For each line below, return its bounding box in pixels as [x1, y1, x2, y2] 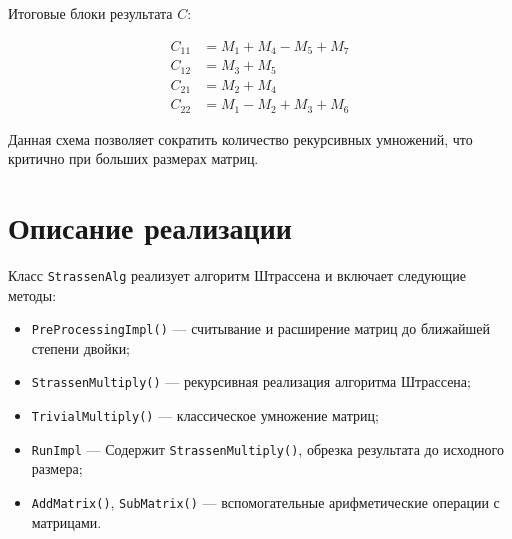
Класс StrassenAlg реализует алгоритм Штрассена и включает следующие [8, 264, 466, 285]
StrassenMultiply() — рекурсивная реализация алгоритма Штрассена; [31, 371, 471, 392]
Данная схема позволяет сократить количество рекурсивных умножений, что [8, 128, 473, 149]
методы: [8, 284, 57, 305]
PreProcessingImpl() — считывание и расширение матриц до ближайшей [31, 318, 491, 339]
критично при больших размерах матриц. [8, 148, 259, 169]
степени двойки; [31, 337, 131, 358]
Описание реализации [8, 206, 292, 247]
